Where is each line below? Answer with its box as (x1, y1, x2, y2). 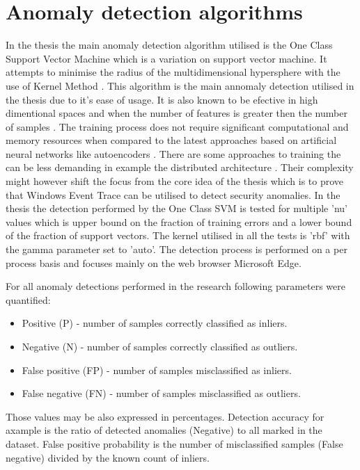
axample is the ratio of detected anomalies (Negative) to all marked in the (6, 423, 322, 437)
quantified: (6, 292, 51, 307)
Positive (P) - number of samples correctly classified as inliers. (22, 316, 288, 330)
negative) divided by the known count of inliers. (6, 450, 210, 464)
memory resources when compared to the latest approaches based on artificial (6, 133, 337, 147)
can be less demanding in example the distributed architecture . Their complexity (6, 160, 354, 175)
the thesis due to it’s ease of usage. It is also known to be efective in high (6, 92, 318, 106)
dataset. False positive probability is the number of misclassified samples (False (6, 436, 343, 451)
